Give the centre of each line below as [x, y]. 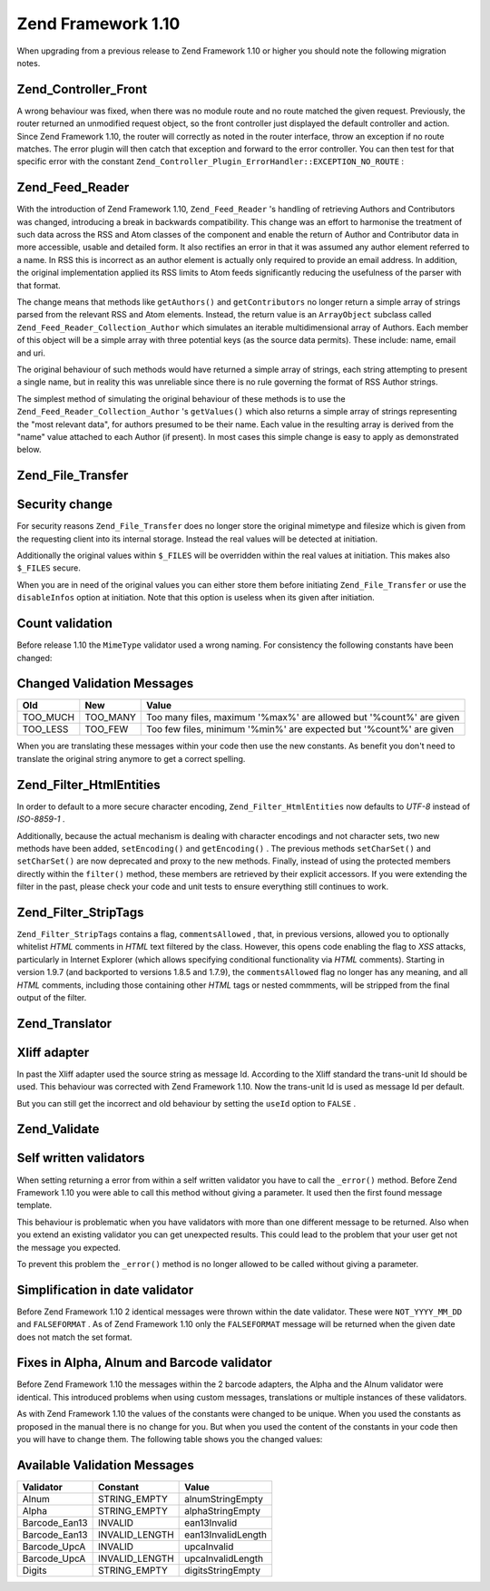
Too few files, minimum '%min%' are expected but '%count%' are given [300, 729]
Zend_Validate [58, 1129]
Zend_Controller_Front [82, 89]
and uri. [31, 353]
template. [34, 1205]
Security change [65, 505]
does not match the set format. [74, 1337]
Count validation [64, 624]
